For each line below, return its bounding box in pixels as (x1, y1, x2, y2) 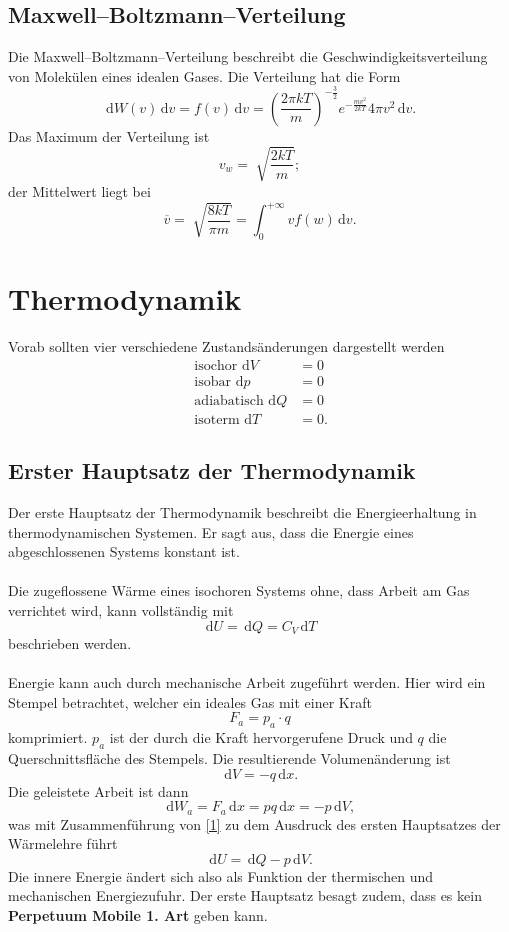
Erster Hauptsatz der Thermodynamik (8, 455, 416, 486)
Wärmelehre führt (8, 833, 118, 854)
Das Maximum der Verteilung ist (8, 125, 210, 146)
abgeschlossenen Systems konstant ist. (8, 541, 240, 562)
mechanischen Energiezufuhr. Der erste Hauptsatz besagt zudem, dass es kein (8, 885, 482, 906)
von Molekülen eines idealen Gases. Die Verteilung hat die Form (8, 65, 401, 86)
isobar (194, 374, 232, 389)
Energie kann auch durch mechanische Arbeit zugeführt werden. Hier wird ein (8, 672, 486, 693)
